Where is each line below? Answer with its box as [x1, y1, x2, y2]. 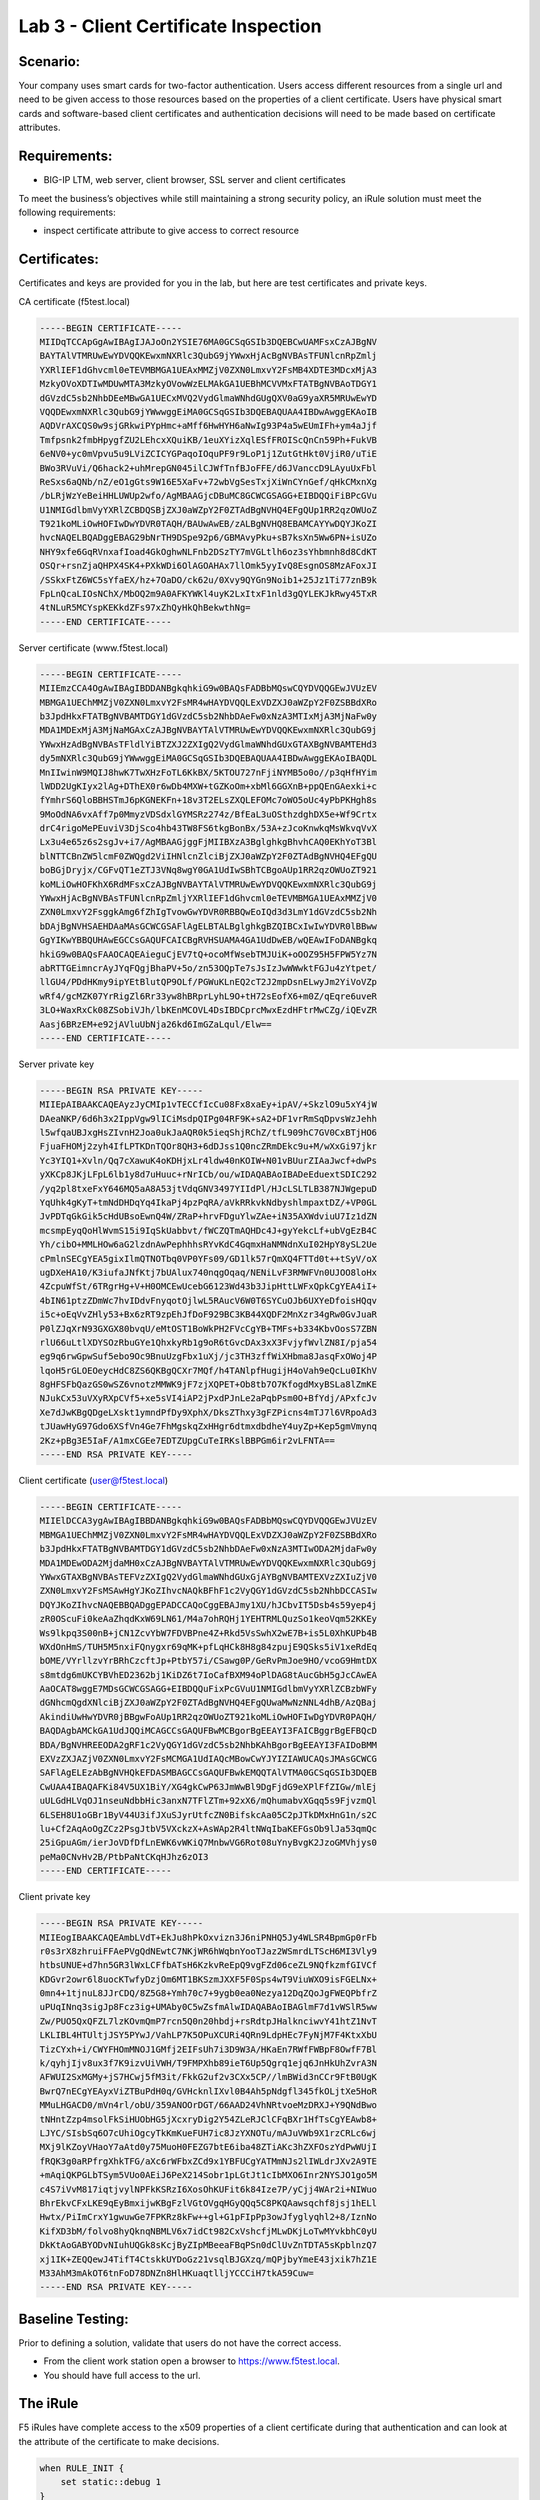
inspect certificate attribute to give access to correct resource [43, 225, 300, 237]
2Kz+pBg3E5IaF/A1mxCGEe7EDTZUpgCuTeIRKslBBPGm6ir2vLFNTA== [39, 1435, 335, 1446]
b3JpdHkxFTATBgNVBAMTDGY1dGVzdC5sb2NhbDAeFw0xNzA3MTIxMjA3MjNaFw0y [39, 710, 378, 722]
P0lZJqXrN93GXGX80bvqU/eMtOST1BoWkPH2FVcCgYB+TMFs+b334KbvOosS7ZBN [39, 1323, 378, 1334]
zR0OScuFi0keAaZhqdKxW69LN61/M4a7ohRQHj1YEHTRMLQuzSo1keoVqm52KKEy [39, 1613, 378, 1625]
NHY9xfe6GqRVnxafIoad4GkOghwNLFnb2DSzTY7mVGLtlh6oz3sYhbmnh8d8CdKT [39, 546, 378, 557]
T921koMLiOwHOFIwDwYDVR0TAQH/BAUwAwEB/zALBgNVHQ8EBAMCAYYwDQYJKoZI [39, 518, 378, 530]
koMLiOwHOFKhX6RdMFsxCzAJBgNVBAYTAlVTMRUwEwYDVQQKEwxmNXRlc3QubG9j [39, 878, 378, 890]
